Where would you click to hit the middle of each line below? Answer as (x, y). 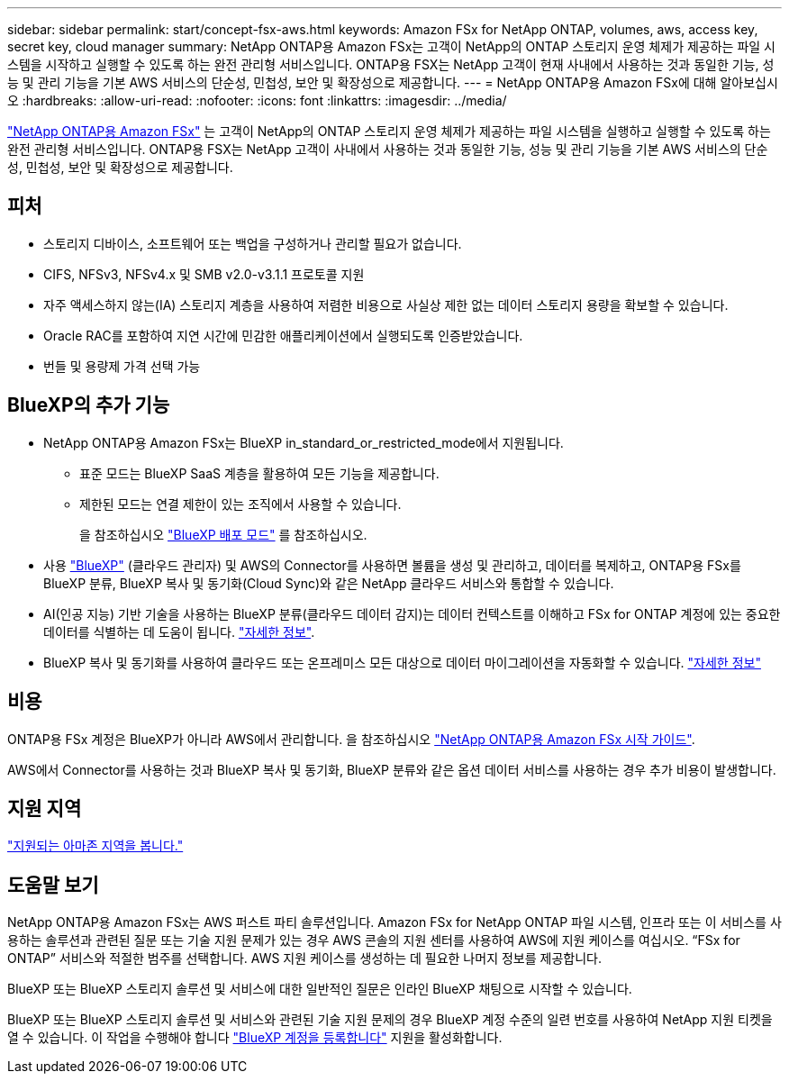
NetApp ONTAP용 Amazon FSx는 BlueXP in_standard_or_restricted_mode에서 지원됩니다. (304, 442)
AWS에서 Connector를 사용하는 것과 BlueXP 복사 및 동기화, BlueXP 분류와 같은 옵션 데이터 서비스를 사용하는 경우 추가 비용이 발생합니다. (392, 769)
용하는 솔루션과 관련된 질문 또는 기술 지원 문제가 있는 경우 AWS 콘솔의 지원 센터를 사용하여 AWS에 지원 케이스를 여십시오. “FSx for (374, 940)
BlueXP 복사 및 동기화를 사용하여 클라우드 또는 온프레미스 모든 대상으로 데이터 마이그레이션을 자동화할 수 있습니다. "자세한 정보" (402, 662)
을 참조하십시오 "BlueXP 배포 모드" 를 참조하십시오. (223, 534)
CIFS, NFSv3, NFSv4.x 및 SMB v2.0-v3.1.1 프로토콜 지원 (204, 274)
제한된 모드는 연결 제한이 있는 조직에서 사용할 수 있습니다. (240, 504)
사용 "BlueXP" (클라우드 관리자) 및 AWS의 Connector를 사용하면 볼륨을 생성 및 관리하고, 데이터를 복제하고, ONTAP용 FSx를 (392, 565)
